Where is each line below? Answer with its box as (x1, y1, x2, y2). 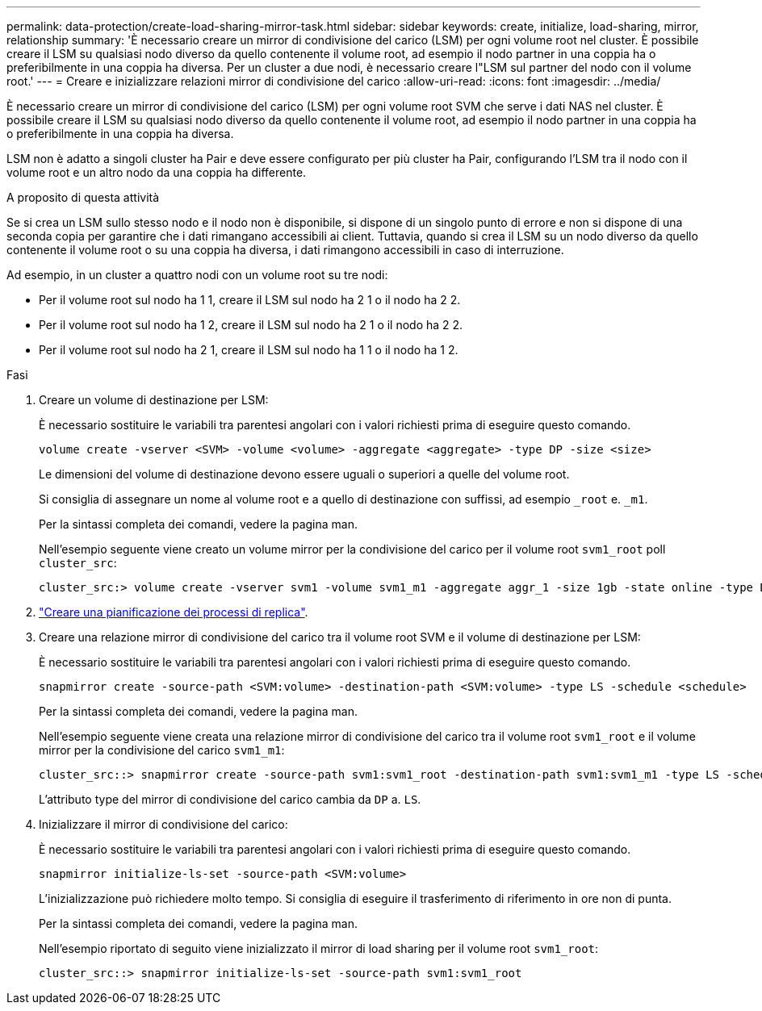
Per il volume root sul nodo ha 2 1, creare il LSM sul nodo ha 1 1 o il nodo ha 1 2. (39, 343, 458, 357)
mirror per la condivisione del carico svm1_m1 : (39, 743, 285, 757)
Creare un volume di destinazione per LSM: (39, 393, 269, 407)
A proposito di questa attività (6, 190, 160, 204)
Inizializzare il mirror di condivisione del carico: (39, 817, 288, 831)
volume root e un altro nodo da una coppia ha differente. (6, 165, 307, 179)
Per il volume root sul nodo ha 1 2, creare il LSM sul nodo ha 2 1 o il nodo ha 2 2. (39, 318, 463, 332)
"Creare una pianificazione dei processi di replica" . (39, 605, 308, 619)
